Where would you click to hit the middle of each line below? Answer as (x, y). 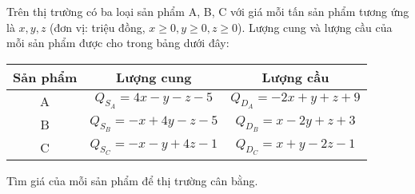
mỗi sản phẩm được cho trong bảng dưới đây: (118, 43)
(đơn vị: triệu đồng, (98, 27)
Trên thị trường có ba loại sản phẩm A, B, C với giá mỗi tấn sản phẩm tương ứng (208, 11)
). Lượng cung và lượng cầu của (315, 27)
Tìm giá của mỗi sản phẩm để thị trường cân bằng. (132, 180)
